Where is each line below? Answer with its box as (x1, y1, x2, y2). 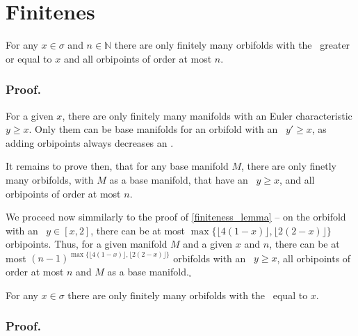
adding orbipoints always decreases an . (6, 135, 174, 150)
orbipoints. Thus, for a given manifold (6, 237, 168, 251)
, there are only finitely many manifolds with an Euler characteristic (62, 108, 352, 122)
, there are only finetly (241, 159, 336, 173)
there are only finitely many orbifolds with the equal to (67, 287, 308, 302)
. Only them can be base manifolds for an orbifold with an (29, 122, 278, 136)
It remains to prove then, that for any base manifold (6, 159, 229, 173)
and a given (183, 237, 233, 251)
